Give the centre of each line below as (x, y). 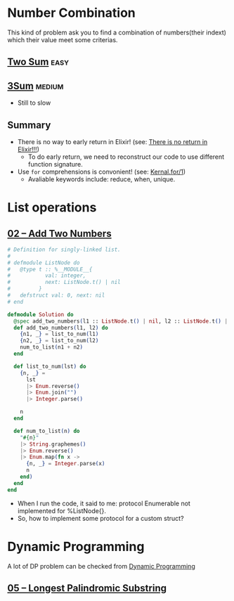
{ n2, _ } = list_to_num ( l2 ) (59, 341)
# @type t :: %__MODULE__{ (50, 269)
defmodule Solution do (40, 314)
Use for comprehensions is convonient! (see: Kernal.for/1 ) (102, 172)
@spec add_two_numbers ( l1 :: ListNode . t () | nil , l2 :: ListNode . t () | (121, 321)
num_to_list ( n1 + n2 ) (51, 347)
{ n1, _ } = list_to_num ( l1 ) (59, 334)
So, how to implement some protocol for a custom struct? (100, 518)
